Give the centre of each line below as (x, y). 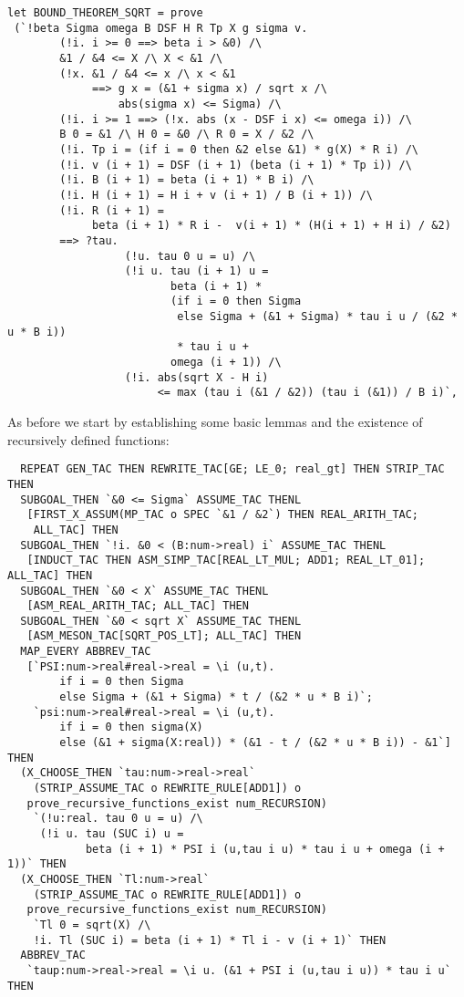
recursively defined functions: (88, 439)
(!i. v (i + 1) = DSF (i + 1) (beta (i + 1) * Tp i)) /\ (236, 165)
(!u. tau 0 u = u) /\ (190, 256)
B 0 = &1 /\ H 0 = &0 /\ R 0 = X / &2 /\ (187, 135)
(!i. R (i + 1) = (112, 210)
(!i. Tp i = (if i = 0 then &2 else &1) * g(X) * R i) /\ (239, 149)
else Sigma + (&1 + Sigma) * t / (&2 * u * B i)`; (216, 697)
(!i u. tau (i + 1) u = (196, 271)
